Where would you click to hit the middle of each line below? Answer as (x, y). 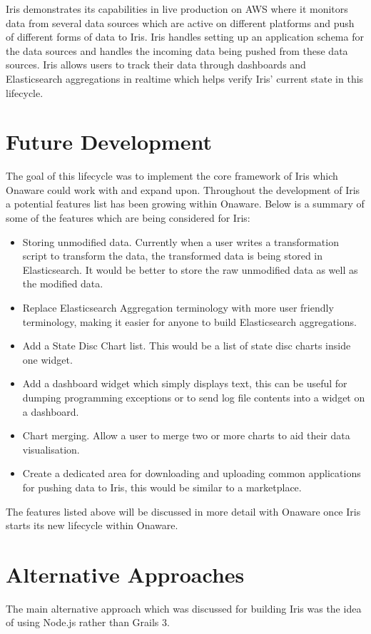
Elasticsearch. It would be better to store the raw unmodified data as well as (190, 269)
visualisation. (51, 449)
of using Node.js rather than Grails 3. (88, 622)
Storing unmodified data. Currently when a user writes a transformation (181, 241)
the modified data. (63, 283)
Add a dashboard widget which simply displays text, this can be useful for (185, 383)
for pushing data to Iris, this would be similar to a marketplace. (162, 487)
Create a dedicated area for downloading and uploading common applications (192, 473)
